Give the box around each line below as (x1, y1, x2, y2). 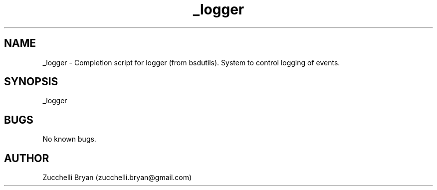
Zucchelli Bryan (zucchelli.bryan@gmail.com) (42, 173, 192, 182)
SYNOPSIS (4, 75, 58, 88)
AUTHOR (4, 152, 49, 165)
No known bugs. (42, 135, 96, 144)
